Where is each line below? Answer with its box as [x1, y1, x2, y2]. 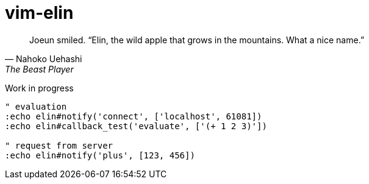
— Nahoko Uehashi [5, 53, 82, 64]
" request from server [5, 140, 113, 150]
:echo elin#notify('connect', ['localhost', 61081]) [5, 111, 262, 121]
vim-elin [5, 2, 74, 23]
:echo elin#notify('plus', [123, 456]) [5, 150, 195, 160]
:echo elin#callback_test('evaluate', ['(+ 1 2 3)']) [5, 121, 267, 131]
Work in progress [5, 82, 74, 93]
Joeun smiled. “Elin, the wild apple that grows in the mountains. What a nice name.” [29, 34, 365, 45]
